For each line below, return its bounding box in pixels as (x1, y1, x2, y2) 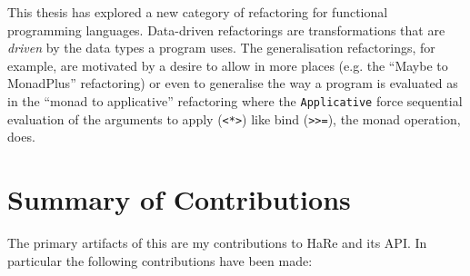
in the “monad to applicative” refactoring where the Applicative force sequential (7, 91, 463, 110)
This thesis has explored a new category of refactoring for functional (7, 3, 388, 21)
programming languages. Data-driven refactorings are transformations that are (7, 20, 445, 39)
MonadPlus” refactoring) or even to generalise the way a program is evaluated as (7, 74, 458, 93)
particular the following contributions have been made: (7, 251, 313, 270)
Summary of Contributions (7, 181, 351, 218)
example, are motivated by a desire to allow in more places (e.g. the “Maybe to (7, 55, 448, 74)
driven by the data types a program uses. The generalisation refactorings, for (7, 38, 435, 57)
